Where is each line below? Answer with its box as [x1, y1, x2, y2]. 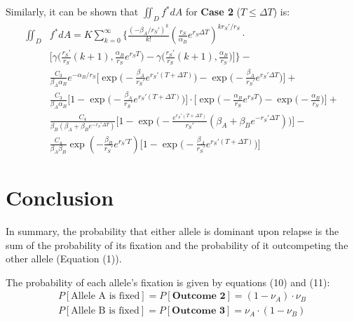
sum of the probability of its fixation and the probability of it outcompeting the [6, 237, 348, 252]
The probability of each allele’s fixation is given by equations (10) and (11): [6, 274, 330, 289]
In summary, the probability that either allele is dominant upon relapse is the [6, 224, 339, 238]
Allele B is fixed [71, 306, 139, 316]
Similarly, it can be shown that [6, 4, 139, 18]
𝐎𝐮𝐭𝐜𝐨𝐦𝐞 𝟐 [172, 291, 226, 302]
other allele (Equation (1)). [6, 251, 122, 266]
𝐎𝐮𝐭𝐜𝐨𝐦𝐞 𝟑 [172, 306, 226, 316]
